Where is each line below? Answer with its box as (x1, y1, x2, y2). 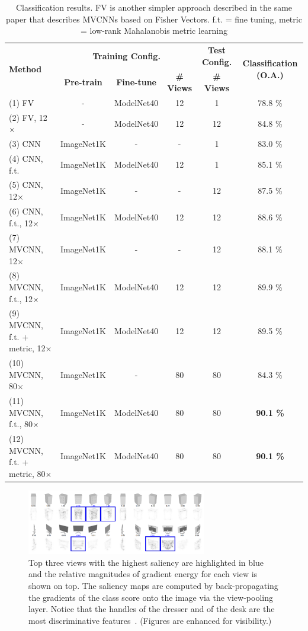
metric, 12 (9, 342, 46, 354)
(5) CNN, (9, 178, 43, 191)
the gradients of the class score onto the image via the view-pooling (28, 591, 273, 603)
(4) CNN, (9, 152, 43, 165)
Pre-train (64, 76, 102, 88)
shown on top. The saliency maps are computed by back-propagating (28, 579, 278, 591)
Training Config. (92, 49, 161, 62)
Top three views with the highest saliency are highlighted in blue (28, 556, 264, 568)
